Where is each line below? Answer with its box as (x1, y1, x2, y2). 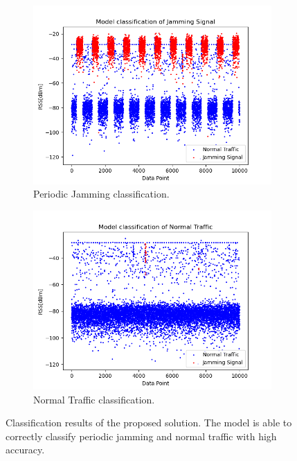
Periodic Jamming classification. (33, 186, 170, 201)
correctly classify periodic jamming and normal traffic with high (6, 428, 277, 443)
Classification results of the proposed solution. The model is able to (6, 415, 292, 430)
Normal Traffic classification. (33, 392, 155, 406)
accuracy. (6, 442, 45, 457)
